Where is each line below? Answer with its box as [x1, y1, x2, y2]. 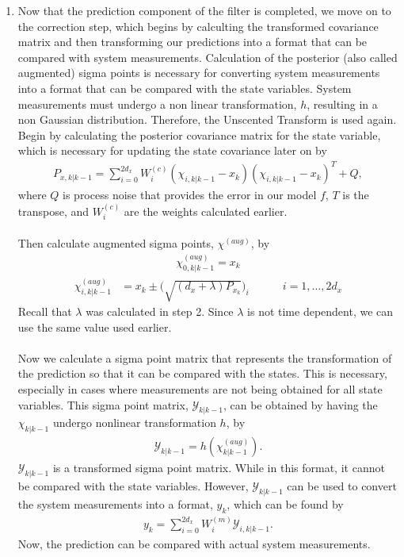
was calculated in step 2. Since [86, 302, 234, 319]
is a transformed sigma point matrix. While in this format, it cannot [52, 459, 385, 476]
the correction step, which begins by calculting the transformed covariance [17, 17, 379, 34]
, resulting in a [307, 95, 378, 112]
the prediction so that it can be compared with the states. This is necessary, [17, 365, 387, 382]
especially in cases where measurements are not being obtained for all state [17, 380, 383, 397]
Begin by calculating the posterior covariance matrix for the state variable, [17, 126, 381, 143]
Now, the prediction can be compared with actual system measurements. [17, 536, 371, 552]
